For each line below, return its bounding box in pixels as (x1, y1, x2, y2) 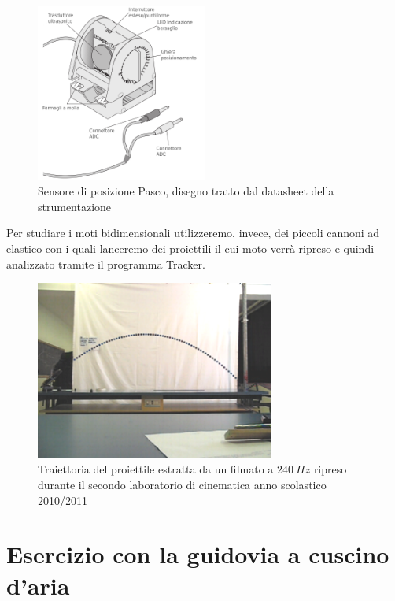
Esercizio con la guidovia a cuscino (6, 538, 389, 570)
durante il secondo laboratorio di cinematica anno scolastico (38, 476, 327, 492)
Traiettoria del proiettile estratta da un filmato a (38, 461, 274, 477)
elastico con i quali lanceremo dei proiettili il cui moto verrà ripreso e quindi (6, 239, 375, 256)
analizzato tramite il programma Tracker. (6, 255, 205, 272)
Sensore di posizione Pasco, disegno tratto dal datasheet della (38, 183, 334, 199)
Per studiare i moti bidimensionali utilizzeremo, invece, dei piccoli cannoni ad (6, 224, 380, 241)
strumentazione (38, 198, 112, 214)
